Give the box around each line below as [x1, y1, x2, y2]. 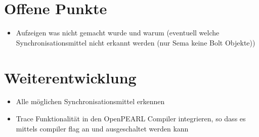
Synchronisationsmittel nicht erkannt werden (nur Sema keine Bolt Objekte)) [16, 37, 255, 48]
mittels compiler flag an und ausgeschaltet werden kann [16, 123, 189, 133]
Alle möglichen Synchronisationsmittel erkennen [16, 96, 165, 107]
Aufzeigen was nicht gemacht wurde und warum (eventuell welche [16, 27, 220, 38]
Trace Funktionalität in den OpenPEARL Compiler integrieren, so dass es [16, 113, 246, 124]
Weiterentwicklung [4, 67, 137, 87]
